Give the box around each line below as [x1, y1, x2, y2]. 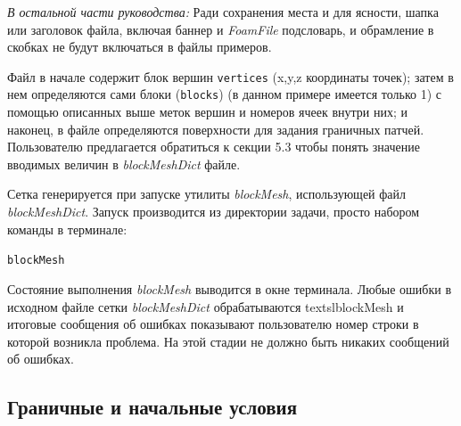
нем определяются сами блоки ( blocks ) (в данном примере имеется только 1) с [7, 85, 442, 103]
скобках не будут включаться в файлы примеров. [7, 37, 272, 56]
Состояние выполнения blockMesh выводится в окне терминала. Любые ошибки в [7, 279, 452, 298]
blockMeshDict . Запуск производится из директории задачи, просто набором [7, 202, 420, 221]
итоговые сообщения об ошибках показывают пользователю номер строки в [7, 315, 419, 333]
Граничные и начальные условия [7, 393, 298, 421]
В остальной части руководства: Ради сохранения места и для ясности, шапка [7, 3, 439, 20]
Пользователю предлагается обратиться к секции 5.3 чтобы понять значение [7, 137, 420, 156]
